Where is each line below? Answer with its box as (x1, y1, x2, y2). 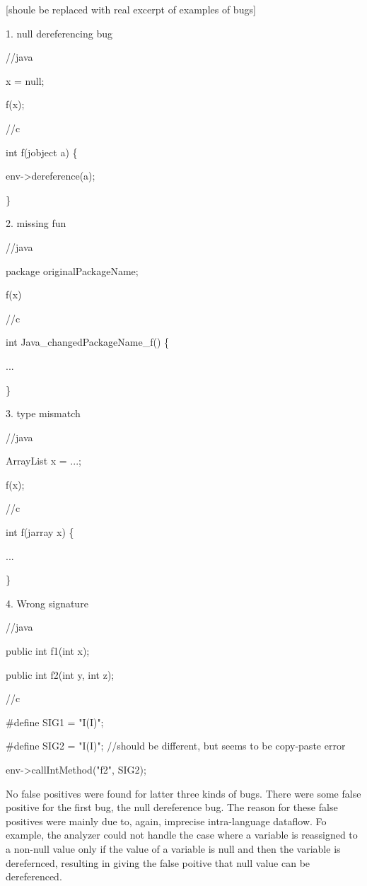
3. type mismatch (6, 406, 81, 421)
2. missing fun (6, 216, 66, 231)
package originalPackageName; (6, 263, 139, 278)
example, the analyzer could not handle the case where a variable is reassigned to (6, 827, 358, 842)
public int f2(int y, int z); (6, 667, 115, 682)
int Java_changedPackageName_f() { (6, 334, 169, 349)
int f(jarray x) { (6, 525, 74, 540)
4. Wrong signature (6, 595, 88, 610)
